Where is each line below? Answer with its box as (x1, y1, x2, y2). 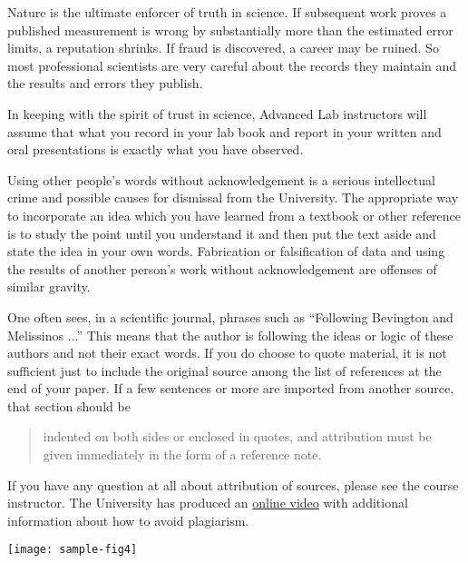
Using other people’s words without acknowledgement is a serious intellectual (7, 170, 435, 189)
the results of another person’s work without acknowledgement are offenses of (7, 259, 437, 278)
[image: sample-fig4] (7, 543, 138, 557)
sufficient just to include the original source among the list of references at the (7, 361, 442, 380)
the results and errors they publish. (7, 74, 203, 93)
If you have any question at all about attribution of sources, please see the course (7, 475, 459, 494)
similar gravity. (7, 277, 91, 296)
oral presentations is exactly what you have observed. (7, 140, 304, 159)
